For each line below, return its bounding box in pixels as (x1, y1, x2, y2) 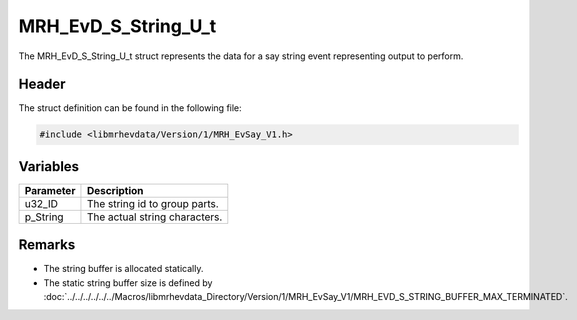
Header (18, 76, 66, 93)
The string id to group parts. (86, 196, 219, 210)
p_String (24, 210, 64, 224)
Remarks (18, 236, 76, 254)
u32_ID (24, 196, 59, 210)
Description (86, 183, 144, 197)
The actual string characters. (86, 210, 223, 224)
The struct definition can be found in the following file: (18, 102, 242, 114)
